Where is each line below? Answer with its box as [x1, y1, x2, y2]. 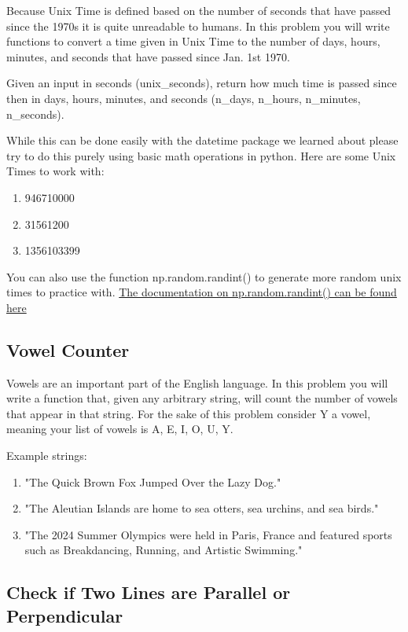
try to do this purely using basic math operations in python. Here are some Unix [6, 147, 396, 164]
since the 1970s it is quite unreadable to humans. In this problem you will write [6, 17, 390, 34]
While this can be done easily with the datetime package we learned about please [6, 132, 399, 149]
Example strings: [6, 447, 87, 464]
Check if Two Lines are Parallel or [6, 580, 291, 604]
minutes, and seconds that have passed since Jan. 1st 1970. [6, 48, 290, 64]
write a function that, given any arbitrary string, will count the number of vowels [6, 390, 398, 406]
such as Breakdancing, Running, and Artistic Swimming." [24, 542, 303, 558]
